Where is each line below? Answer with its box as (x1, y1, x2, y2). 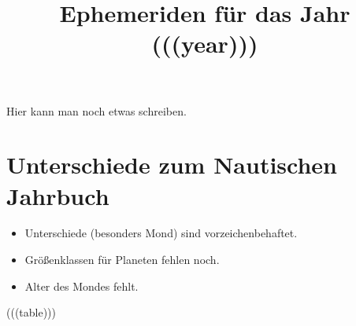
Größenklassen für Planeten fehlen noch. (24, 251, 220, 268)
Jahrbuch (6, 179, 109, 211)
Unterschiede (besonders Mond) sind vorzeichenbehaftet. (24, 225, 298, 241)
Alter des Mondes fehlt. (24, 277, 139, 294)
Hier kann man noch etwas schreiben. (6, 102, 187, 119)
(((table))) (6, 304, 57, 321)
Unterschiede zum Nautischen (6, 148, 338, 181)
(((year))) (151, 27, 258, 60)
